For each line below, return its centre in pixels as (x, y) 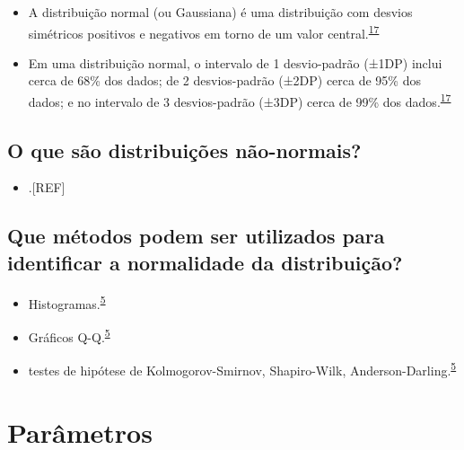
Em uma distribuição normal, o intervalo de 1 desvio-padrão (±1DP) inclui (235, 62)
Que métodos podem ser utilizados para (196, 236)
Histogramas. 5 (67, 302)
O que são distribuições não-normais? (184, 150)
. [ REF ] (47, 187)
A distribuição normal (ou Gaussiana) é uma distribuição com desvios (220, 12)
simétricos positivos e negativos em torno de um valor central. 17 (204, 31)
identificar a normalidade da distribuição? (205, 262)
